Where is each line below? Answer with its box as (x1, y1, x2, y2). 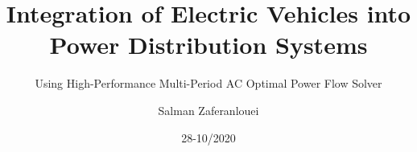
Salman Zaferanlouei (158, 101, 259, 118)
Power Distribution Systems (49, 28, 368, 61)
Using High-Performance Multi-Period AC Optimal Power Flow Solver (35, 75, 382, 92)
